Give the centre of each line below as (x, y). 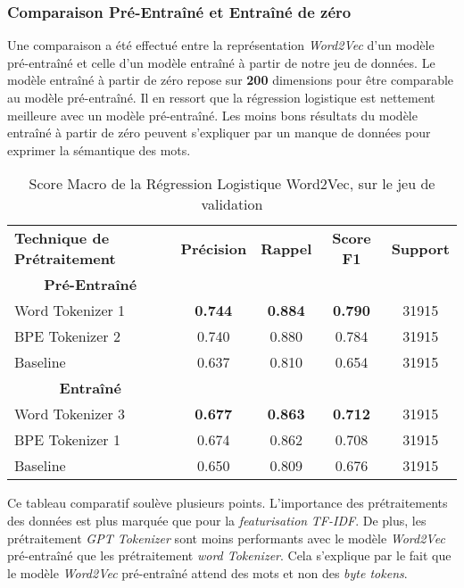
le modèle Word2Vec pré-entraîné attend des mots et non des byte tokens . (207, 572)
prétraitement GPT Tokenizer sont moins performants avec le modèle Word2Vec (226, 538)
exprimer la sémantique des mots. (99, 149)
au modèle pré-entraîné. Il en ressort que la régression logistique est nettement (221, 97)
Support (420, 248)
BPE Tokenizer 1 (67, 440)
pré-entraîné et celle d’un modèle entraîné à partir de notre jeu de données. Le (221, 62)
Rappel (286, 248)
